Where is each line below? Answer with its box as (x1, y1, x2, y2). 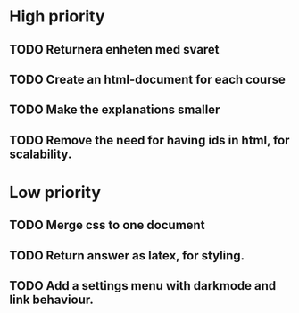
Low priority (9, 182, 101, 202)
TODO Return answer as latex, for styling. (9, 248, 245, 263)
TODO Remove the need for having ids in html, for (9, 132, 290, 148)
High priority (9, 6, 105, 27)
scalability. (9, 146, 72, 161)
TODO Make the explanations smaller (9, 103, 220, 118)
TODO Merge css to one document (9, 218, 205, 233)
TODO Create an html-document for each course (9, 71, 286, 86)
